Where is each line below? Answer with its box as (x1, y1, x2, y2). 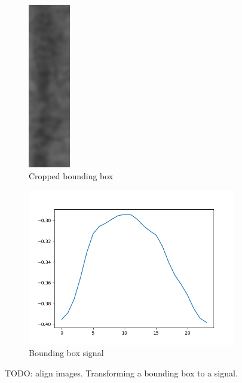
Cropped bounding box (29, 170, 114, 182)
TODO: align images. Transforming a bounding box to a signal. (5, 366, 238, 379)
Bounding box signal (29, 347, 104, 359)
